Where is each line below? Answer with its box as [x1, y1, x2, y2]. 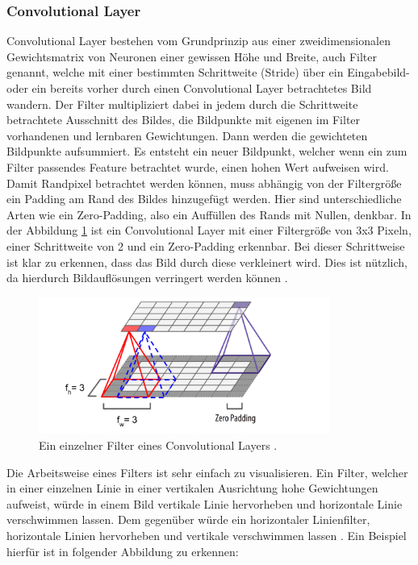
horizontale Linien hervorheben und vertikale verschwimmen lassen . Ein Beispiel [6, 526, 407, 543]
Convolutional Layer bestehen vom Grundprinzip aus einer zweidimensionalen [6, 32, 391, 49]
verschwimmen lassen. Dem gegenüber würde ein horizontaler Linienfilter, [6, 511, 370, 528]
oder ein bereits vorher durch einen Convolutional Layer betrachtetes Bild [6, 80, 372, 96]
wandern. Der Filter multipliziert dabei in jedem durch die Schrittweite [6, 95, 358, 112]
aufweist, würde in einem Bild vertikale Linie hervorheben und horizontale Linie [6, 495, 403, 512]
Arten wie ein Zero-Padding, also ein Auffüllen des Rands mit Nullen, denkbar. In [6, 206, 412, 222]
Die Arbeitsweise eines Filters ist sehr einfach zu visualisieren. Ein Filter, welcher [6, 463, 408, 480]
